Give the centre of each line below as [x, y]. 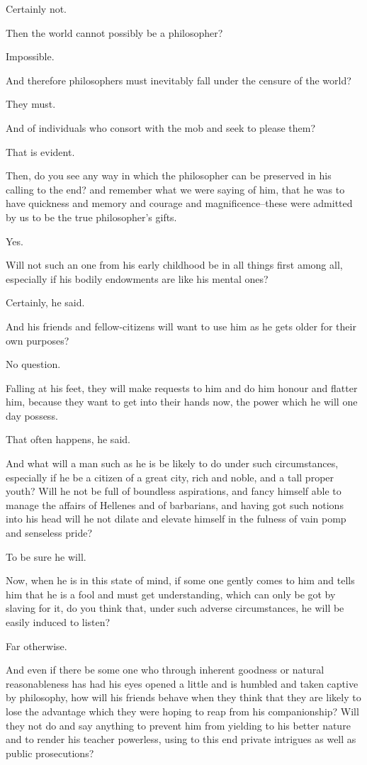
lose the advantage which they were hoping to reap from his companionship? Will [182, 711]
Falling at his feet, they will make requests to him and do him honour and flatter [182, 387]
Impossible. [30, 56]
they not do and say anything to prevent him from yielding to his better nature [178, 725]
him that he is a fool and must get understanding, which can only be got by [171, 594]
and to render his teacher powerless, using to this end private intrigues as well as [181, 739]
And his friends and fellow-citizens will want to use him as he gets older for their [181, 326]
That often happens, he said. [68, 439]
